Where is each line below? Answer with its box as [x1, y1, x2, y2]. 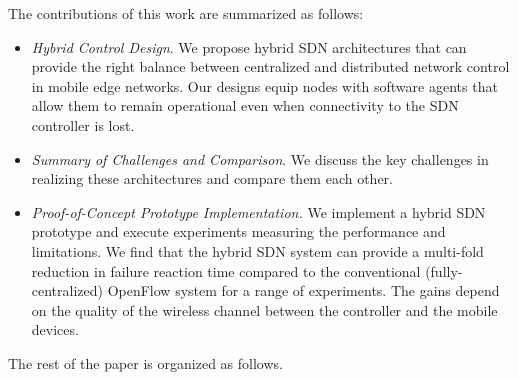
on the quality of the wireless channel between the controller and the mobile [31, 299, 498, 320]
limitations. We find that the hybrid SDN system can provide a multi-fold [31, 240, 484, 261]
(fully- [425, 260, 463, 281]
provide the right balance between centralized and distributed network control [31, 56, 510, 77]
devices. [31, 319, 79, 340]
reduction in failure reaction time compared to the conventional [31, 260, 421, 281]
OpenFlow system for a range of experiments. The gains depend [107, 280, 500, 301]
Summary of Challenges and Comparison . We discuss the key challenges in [31, 148, 489, 169]
